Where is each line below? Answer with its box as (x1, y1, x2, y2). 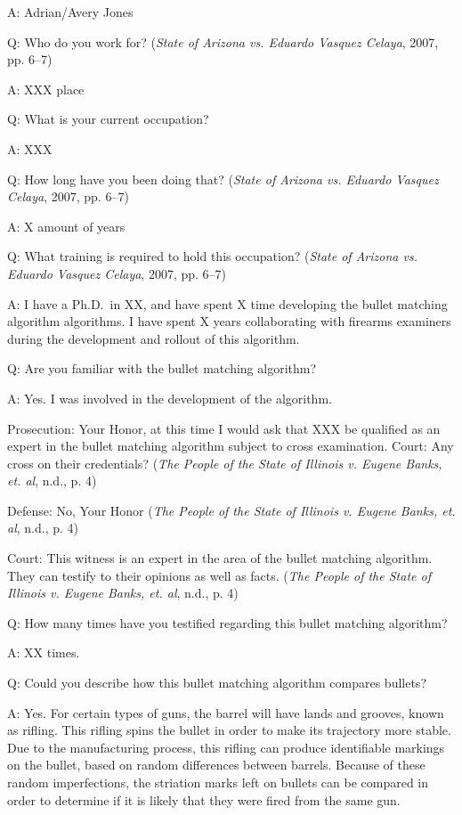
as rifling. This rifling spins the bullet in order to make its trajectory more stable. (7, 721, 451, 739)
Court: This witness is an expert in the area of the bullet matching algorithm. (7, 549, 433, 567)
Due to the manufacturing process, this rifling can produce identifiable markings (7, 738, 445, 756)
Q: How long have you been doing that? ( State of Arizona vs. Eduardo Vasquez (7, 169, 439, 188)
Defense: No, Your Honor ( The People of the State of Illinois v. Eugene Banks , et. (7, 501, 456, 519)
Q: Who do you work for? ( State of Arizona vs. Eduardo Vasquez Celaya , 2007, (7, 32, 439, 51)
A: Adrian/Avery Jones (7, 3, 134, 20)
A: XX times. (7, 643, 80, 662)
